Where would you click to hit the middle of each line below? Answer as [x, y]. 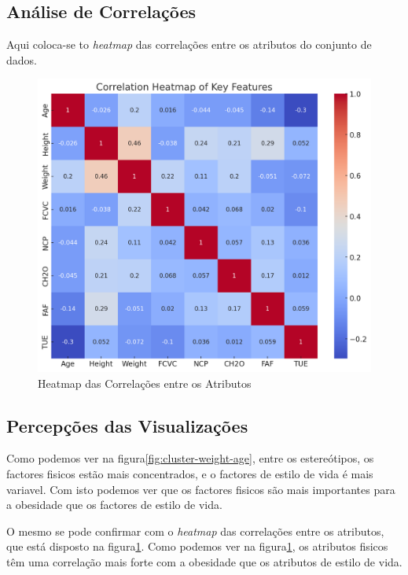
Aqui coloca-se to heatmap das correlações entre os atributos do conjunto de [189, 44]
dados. [22, 59]
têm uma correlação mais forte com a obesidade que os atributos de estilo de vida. [204, 562]
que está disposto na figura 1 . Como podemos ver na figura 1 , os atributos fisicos [197, 546]
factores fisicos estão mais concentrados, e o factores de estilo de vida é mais [190, 474]
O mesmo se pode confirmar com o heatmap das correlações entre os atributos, [195, 531]
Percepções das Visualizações [127, 425]
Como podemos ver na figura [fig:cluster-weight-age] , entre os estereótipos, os [190, 458]
